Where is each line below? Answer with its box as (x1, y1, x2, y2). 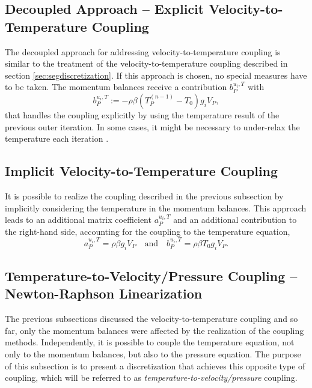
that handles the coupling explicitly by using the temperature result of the (5, 108, 280, 121)
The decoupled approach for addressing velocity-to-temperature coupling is (5, 45, 281, 58)
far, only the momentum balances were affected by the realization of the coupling (5, 324, 304, 336)
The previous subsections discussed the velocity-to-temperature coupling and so (5, 312, 298, 325)
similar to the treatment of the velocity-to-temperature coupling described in (5, 57, 288, 70)
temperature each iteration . (5, 132, 109, 145)
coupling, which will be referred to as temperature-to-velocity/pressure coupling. (5, 371, 298, 384)
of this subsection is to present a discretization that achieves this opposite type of (5, 359, 305, 372)
